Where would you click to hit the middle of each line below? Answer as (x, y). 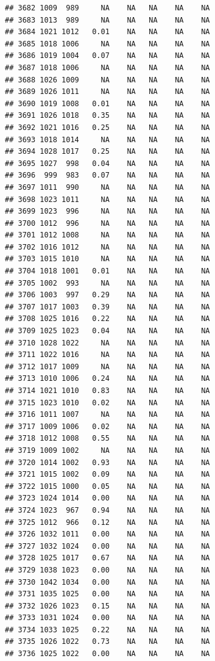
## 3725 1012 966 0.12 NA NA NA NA (107, 522)
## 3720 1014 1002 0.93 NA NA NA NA (107, 462)
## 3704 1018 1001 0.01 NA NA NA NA (107, 271)
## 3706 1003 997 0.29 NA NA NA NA (107, 295)
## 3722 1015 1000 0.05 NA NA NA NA (107, 486)
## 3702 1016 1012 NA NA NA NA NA (107, 247)
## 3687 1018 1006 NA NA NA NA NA (107, 67)
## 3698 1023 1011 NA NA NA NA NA (107, 199)
